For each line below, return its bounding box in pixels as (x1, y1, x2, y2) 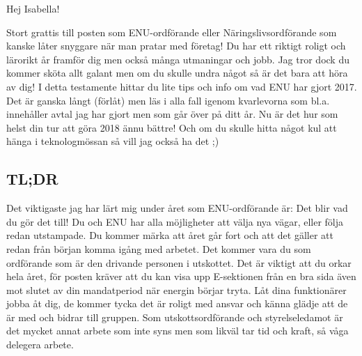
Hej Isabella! (6, 1, 60, 15)
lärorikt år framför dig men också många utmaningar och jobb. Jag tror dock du (6, 52, 349, 66)
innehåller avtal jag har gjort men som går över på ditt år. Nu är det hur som (6, 107, 338, 121)
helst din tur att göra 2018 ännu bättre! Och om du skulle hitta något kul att (6, 120, 337, 134)
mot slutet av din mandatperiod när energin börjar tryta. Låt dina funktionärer (6, 282, 347, 297)
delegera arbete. (6, 337, 74, 352)
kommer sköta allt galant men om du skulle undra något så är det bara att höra (6, 65, 348, 80)
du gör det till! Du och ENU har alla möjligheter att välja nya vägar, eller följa (6, 214, 344, 229)
